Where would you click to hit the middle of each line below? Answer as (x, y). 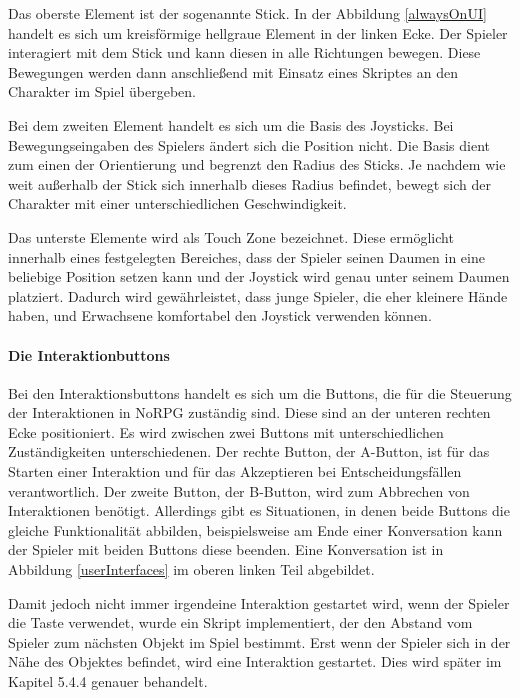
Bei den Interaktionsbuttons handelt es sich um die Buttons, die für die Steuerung (260, 392)
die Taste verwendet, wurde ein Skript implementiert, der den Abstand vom (240, 622)
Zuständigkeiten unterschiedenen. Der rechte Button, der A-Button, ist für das (249, 451)
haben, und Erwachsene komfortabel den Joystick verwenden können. (220, 315)
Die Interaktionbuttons (89, 354)
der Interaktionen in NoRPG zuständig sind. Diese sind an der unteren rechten (249, 412)
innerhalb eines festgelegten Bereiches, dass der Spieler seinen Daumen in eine (246, 256)
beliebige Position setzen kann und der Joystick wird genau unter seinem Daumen (259, 276)
